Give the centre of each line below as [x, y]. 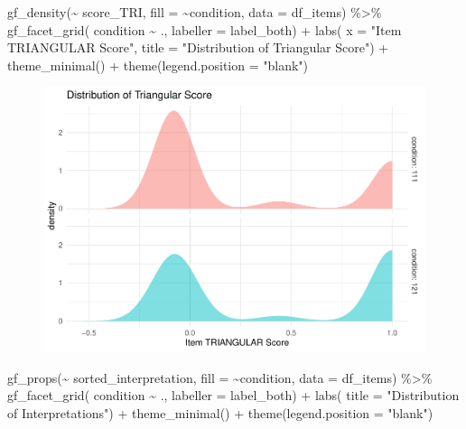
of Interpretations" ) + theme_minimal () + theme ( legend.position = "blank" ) [220, 412]
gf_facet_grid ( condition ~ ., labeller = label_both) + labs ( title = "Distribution [233, 395]
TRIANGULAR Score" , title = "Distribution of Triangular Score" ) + [198, 47]
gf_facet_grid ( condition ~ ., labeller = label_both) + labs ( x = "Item [205, 29]
